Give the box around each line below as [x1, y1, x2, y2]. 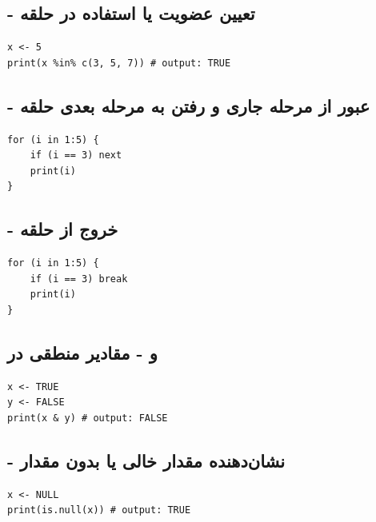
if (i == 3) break [30, 273, 128, 285]
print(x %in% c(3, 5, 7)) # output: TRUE [7, 57, 231, 69]
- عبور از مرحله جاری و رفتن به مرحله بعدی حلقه [7, 93, 370, 118]
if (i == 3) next [30, 149, 122, 161]
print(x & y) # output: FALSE [7, 412, 168, 424]
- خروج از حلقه [7, 217, 118, 241]
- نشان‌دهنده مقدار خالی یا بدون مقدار [7, 448, 286, 472]
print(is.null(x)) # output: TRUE [7, 504, 191, 516]
